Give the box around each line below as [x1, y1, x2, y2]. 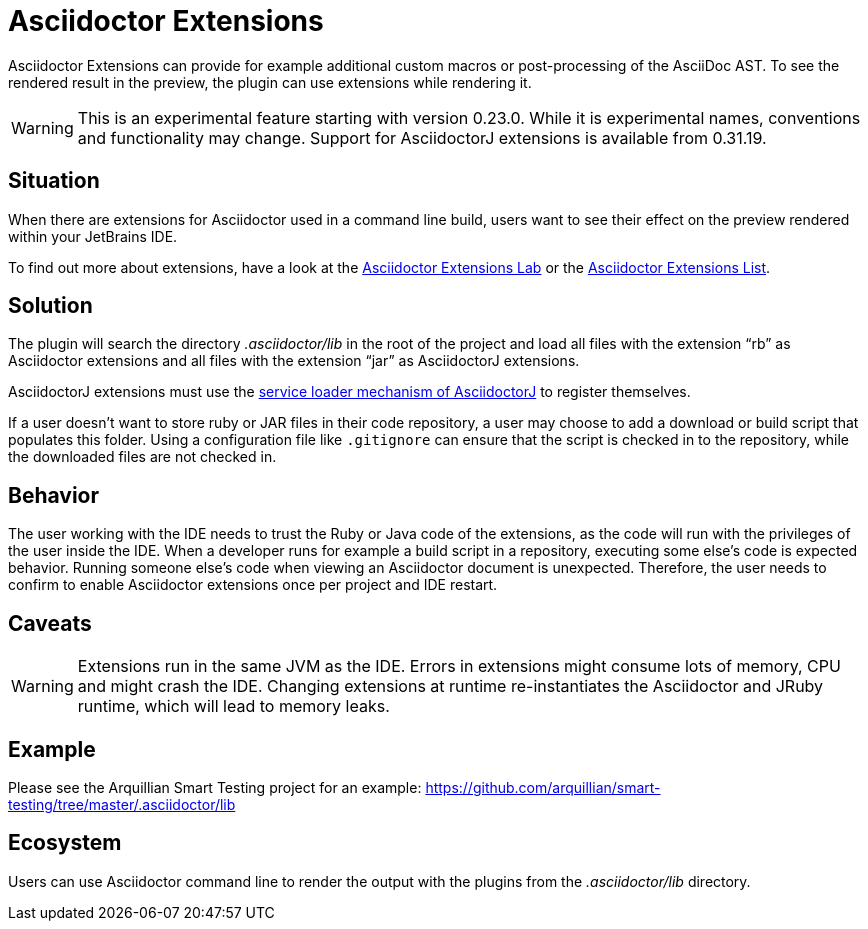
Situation [8, 168, 100, 194]
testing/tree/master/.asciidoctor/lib [8, 795, 236, 813]
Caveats [8, 610, 92, 636]
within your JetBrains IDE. [8, 227, 178, 245]
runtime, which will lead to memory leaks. [77, 696, 390, 717]
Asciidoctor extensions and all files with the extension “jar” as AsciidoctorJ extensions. [8, 352, 580, 370]
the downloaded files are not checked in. [8, 448, 277, 466]
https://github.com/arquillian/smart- [425, 778, 661, 796]
